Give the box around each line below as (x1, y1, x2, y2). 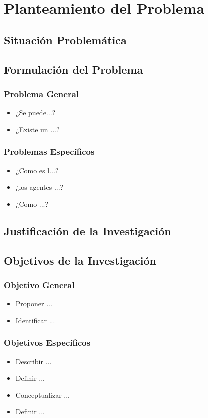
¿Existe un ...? (15, 124, 60, 134)
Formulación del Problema (4, 61, 143, 77)
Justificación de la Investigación (4, 223, 171, 238)
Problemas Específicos (4, 145, 95, 158)
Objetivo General (4, 278, 75, 291)
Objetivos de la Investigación (4, 252, 156, 268)
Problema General (4, 87, 79, 100)
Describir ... (15, 356, 52, 366)
